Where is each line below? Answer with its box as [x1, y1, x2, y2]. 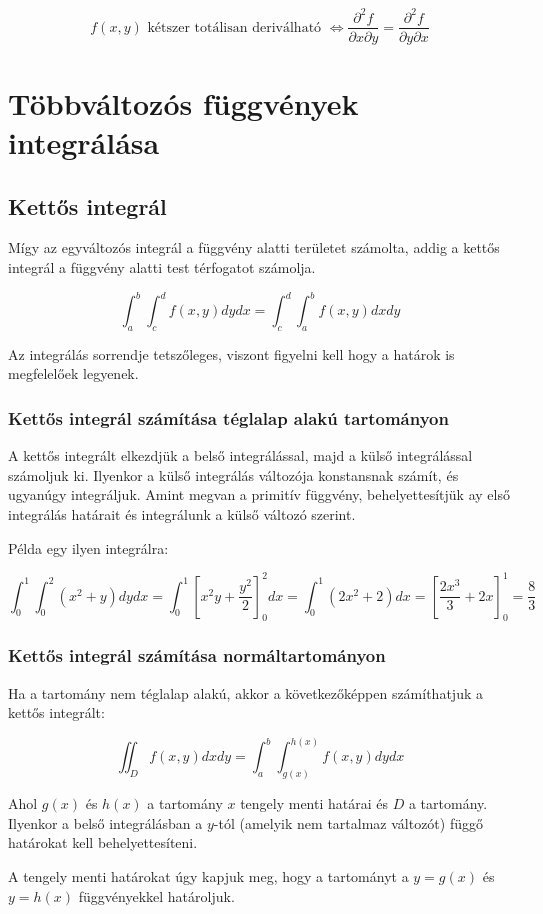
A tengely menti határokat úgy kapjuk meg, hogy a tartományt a [8, 865, 409, 886]
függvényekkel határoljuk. [78, 885, 235, 906]
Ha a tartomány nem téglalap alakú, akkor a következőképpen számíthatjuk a [8, 682, 483, 703]
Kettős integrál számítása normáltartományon [8, 643, 386, 668]
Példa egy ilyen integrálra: [8, 537, 169, 558]
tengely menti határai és [240, 793, 389, 814]
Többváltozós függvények [8, 82, 359, 123]
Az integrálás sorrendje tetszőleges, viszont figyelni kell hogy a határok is [8, 343, 455, 364]
